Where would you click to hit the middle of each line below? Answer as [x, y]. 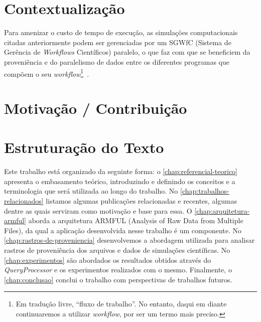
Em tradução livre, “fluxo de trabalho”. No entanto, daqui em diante [121, 304]
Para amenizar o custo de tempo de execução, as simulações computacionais [121, 32]
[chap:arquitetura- [222, 210]
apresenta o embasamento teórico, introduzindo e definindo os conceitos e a [120, 181]
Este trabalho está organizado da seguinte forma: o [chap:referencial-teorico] [121, 171]
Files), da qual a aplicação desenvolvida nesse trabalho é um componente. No [123, 230]
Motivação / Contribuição [96, 108]
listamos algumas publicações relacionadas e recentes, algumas [142, 201]
